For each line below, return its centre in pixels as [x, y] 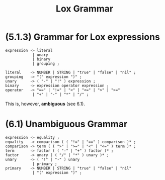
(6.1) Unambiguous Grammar [66, 124]
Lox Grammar [85, 9]
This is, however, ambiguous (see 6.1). [45, 104]
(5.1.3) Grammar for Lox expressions [82, 37]
